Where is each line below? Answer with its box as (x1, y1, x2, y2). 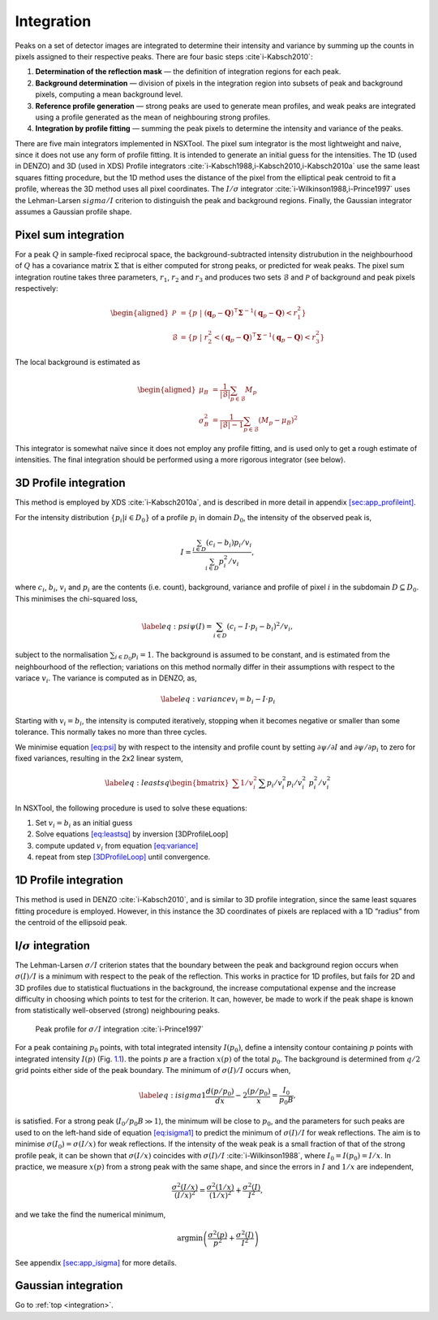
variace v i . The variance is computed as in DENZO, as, (15, 673, 198, 684)
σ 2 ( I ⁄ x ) (171, 1181, 199, 1192)
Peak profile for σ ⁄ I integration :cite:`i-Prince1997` (35, 1024, 204, 1034)
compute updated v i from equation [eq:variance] (35, 840, 199, 853)
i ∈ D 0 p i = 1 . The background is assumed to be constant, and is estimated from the (114, 649, 391, 662)
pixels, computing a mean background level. (35, 89, 183, 99)
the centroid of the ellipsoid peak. (15, 917, 127, 927)
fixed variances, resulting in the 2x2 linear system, (15, 753, 184, 763)
